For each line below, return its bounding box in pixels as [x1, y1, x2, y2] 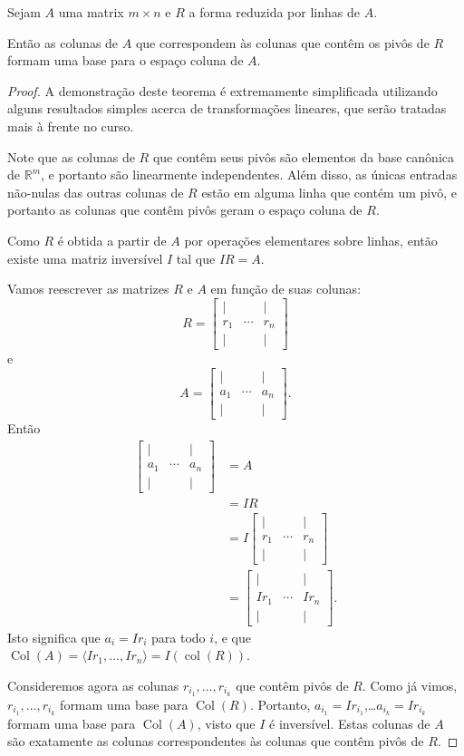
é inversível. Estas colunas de [269, 713, 430, 732]
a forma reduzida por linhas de [188, 3, 360, 21]
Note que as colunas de [7, 147, 135, 166]
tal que [176, 248, 216, 267]
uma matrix [58, 3, 124, 21]
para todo [151, 627, 206, 646]
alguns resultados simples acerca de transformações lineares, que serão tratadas [7, 99, 447, 118]
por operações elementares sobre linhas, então [184, 230, 438, 249]
